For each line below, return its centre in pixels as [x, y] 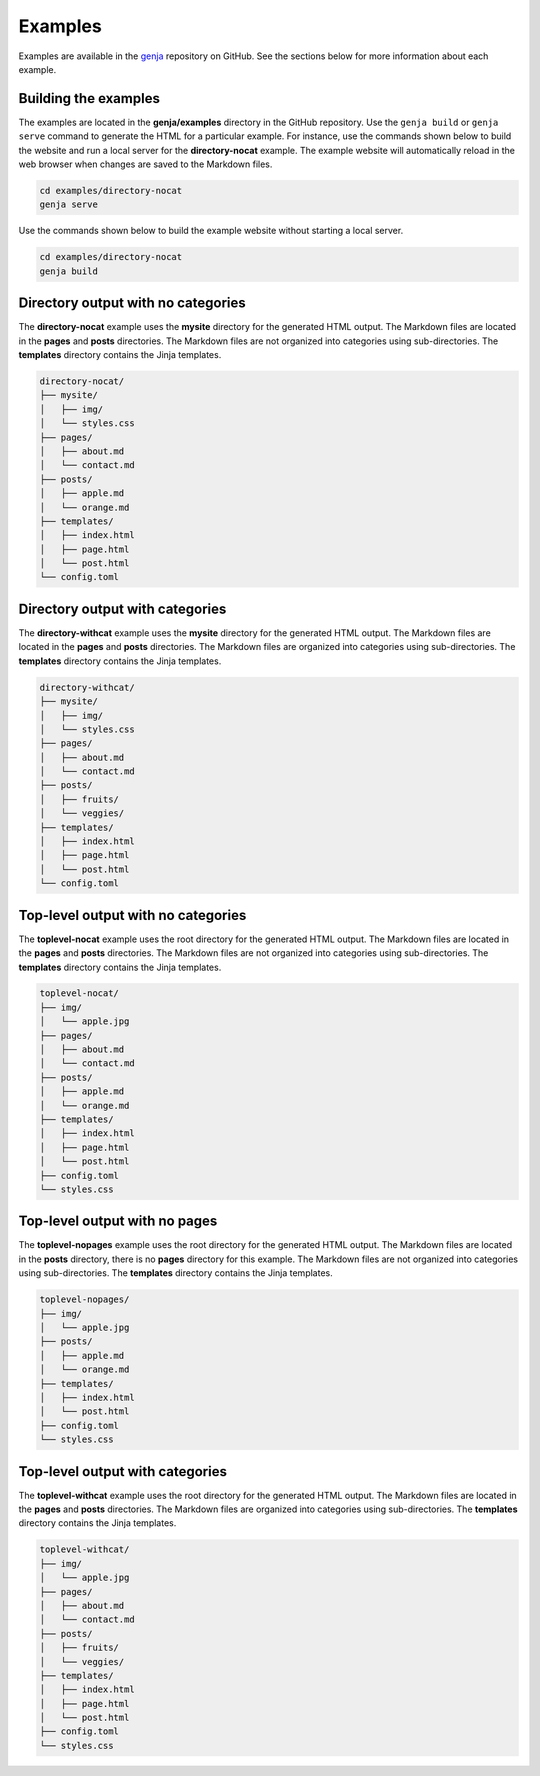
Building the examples [89, 98]
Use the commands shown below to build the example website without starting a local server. [211, 231]
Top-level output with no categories [132, 915]
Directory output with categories [122, 608]
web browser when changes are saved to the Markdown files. [145, 164]
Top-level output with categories [122, 1471]
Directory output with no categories [132, 303]
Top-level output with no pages [118, 1221]
